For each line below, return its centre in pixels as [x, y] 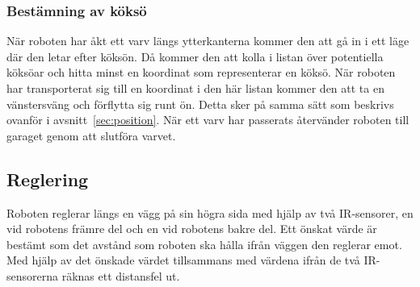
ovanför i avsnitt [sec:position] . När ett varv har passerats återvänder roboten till [208, 120]
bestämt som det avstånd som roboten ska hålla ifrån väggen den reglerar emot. [204, 244]
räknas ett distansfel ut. [121, 275]
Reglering [48, 179]
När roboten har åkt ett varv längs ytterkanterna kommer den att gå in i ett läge [208, 41]
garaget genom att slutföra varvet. [91, 135]
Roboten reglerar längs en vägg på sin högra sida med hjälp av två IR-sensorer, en [210, 212]
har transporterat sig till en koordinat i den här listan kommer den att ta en [195, 88]
